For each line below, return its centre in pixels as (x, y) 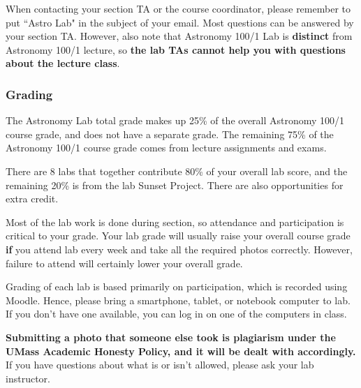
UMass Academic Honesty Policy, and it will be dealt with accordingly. (181, 351)
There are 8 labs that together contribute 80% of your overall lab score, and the (177, 171)
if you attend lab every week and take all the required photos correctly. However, (179, 249)
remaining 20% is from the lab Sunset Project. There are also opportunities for (175, 185)
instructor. (28, 378)
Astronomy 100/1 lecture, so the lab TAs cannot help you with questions (176, 49)
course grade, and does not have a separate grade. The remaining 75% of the (170, 134)
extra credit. (32, 199)
